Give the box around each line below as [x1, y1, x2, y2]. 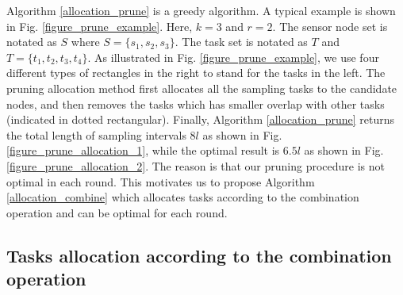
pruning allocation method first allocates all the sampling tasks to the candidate [6, 79, 397, 96]
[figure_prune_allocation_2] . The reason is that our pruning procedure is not [6, 157, 385, 174]
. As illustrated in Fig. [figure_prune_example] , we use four [87, 48, 379, 65]
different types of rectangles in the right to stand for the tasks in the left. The [6, 64, 386, 81]
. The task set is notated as [175, 33, 308, 50]
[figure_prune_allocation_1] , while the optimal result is [6, 142, 280, 159]
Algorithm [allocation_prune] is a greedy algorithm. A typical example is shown [6, 2, 396, 18]
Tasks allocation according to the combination [6, 243, 392, 267]
